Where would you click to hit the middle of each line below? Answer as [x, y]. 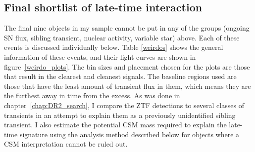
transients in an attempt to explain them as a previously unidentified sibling [120, 115]
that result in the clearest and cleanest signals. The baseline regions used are [120, 76]
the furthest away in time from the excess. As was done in [92, 95]
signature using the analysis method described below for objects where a [129, 134]
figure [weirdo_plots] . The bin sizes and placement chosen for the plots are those [127, 66]
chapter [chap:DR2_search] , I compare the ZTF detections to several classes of [124, 105]
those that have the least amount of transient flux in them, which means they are [127, 86]
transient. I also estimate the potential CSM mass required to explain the [115, 125]
